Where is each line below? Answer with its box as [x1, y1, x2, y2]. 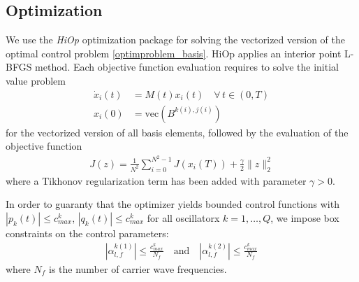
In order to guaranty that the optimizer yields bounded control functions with [6, 197, 339, 211]
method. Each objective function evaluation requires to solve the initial [35, 59, 339, 74]
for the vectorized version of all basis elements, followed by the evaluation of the [6, 125, 349, 139]
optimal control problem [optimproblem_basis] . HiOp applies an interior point [6, 45, 342, 60]
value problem [6, 73, 66, 87]
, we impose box [270, 210, 339, 225]
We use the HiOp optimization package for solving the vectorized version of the [6, 32, 345, 47]
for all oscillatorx [147, 210, 220, 225]
